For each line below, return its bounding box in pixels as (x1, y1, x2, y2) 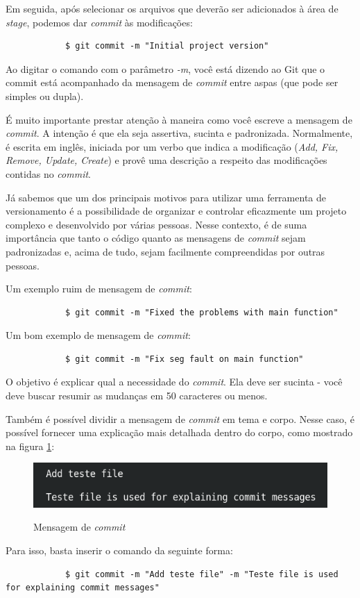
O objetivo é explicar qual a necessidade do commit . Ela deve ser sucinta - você (6, 374, 343, 389)
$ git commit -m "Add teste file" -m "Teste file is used (65, 569, 338, 579)
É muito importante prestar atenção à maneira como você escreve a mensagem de (6, 112, 352, 126)
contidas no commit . (6, 166, 91, 181)
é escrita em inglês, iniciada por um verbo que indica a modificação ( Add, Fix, (6, 139, 338, 153)
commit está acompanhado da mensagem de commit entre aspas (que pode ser (6, 75, 338, 90)
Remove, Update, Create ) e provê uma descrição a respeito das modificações (6, 153, 327, 167)
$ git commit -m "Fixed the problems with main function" (65, 307, 338, 317)
